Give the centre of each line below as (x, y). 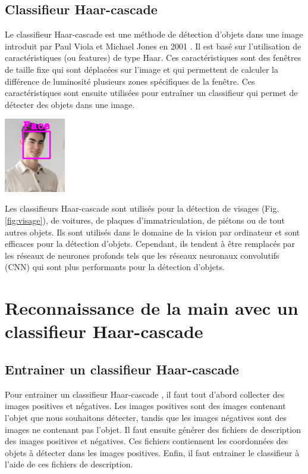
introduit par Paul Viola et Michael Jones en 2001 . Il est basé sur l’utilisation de (153, 46)
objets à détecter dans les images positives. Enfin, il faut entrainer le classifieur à (152, 452)
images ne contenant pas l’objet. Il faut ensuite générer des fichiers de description (153, 429)
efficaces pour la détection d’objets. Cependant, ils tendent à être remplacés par (150, 244)
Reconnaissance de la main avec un (152, 308)
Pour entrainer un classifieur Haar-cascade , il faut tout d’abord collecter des (145, 394)
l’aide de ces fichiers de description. (69, 464)
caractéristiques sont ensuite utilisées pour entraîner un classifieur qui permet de (151, 93)
